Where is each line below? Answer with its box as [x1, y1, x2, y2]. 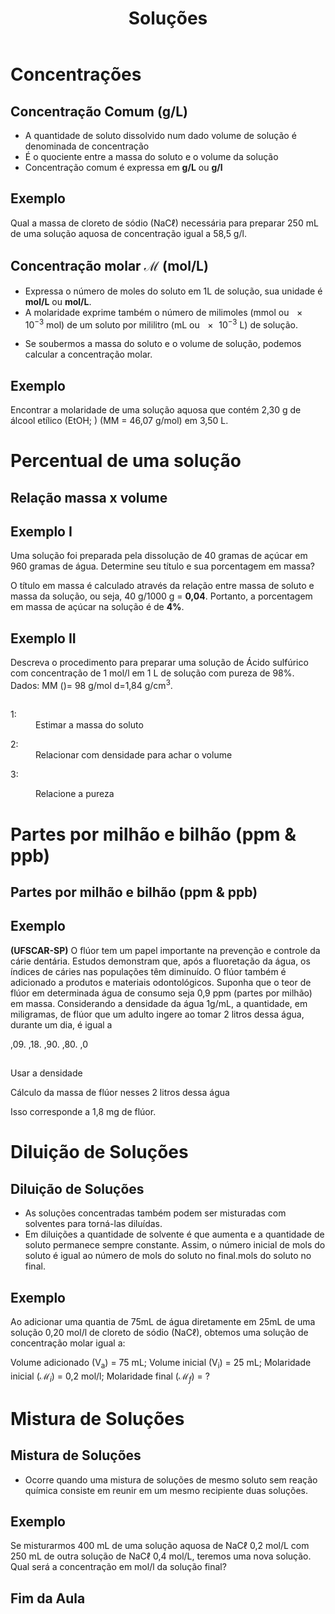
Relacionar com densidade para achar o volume [35, 749, 233, 761]
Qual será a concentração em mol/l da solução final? [10, 1561, 227, 1573]
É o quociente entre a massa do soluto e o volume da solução [24, 151, 279, 162]
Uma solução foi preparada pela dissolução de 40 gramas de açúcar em [10, 550, 308, 562]
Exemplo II [10, 630, 77, 647]
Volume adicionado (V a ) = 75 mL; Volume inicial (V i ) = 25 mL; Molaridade [10, 1356, 312, 1371]
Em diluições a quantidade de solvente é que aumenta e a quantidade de [24, 1228, 325, 1241]
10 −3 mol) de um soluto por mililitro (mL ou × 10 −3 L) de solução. [24, 317, 298, 331]
